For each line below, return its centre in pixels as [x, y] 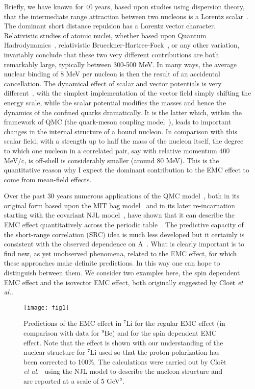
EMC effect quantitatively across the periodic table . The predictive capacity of [124, 225]
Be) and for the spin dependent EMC [160, 333]
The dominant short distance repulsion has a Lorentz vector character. [110, 26]
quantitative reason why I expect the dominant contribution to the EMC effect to [127, 170]
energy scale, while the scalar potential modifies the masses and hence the [115, 102]
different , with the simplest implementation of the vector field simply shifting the [127, 93]
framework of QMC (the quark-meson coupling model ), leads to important [118, 122]
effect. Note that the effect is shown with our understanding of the [123, 342]
